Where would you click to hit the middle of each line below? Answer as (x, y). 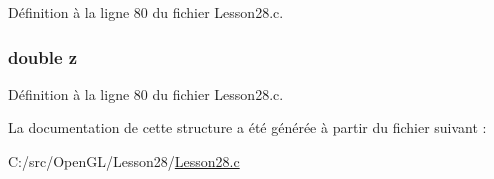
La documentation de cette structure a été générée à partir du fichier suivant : (247, 127)
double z (43, 56)
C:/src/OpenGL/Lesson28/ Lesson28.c (124, 161)
